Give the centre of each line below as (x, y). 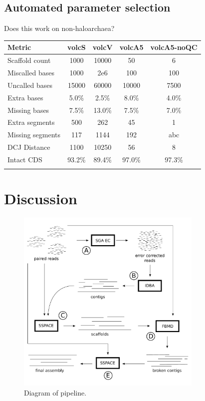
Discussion (41, 199)
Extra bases (25, 97)
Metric (19, 47)
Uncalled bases (30, 85)
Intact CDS (25, 159)
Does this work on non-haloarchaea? (59, 28)
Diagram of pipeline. (55, 392)
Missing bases (28, 110)
